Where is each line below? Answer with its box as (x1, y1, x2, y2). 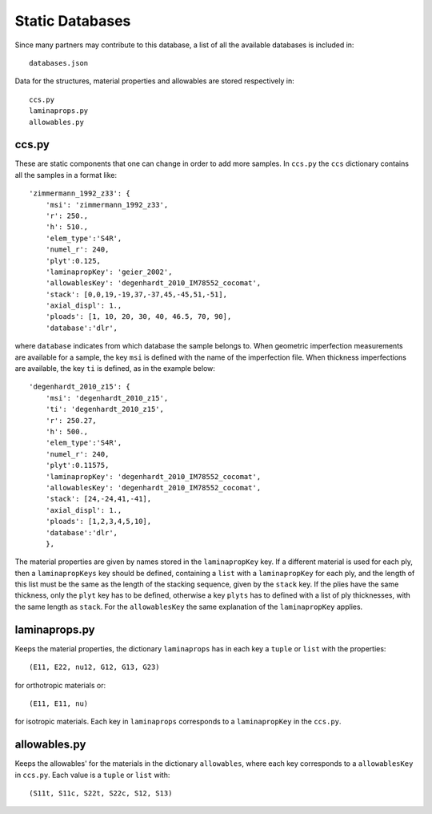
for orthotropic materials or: (14, 680, 106, 690)
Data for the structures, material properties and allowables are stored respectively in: (14, 76, 295, 86)
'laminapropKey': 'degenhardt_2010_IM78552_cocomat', (45, 472, 262, 481)
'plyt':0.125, (45, 256, 102, 265)
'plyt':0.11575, (45, 461, 110, 470)
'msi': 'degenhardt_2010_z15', (45, 393, 169, 402)
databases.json (29, 58, 89, 67)
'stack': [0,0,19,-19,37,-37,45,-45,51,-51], (45, 289, 228, 299)
